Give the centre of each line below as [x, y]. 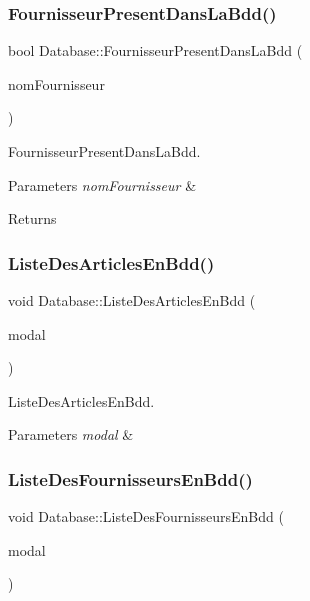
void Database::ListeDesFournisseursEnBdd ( [146, 516]
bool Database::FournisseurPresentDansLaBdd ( [155, 50]
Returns [32, 218]
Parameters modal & [71, 434]
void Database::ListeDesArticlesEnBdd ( [132, 300]
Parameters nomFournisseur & [102, 184]
